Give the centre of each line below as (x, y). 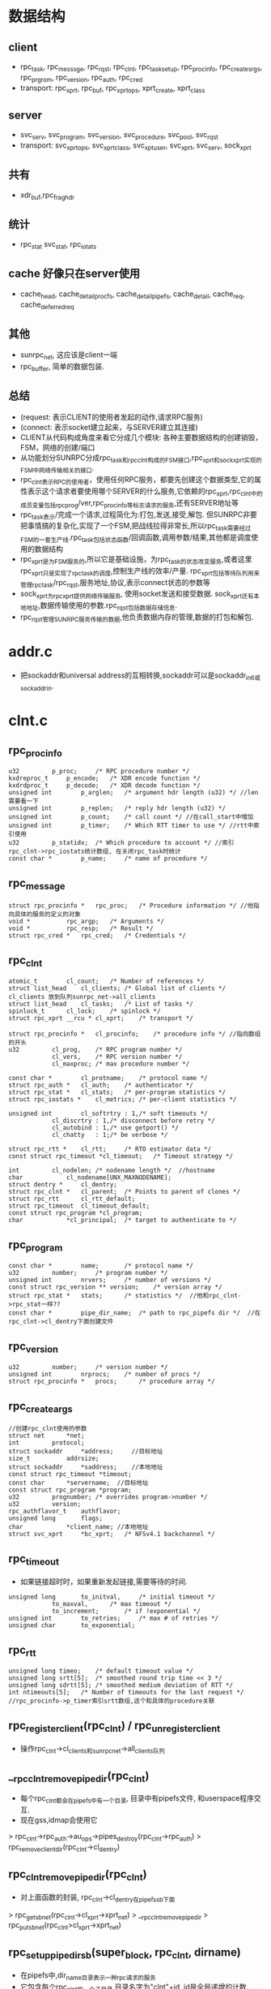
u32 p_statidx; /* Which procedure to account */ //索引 (121, 842)
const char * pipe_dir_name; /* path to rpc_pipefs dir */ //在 (135, 1313)
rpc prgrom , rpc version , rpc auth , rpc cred (81, 78)
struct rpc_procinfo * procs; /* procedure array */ (112, 1381)
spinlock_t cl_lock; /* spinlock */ (85, 1011)
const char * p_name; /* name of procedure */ (108, 858)
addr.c (31, 651)
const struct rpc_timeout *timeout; (70, 1474)
